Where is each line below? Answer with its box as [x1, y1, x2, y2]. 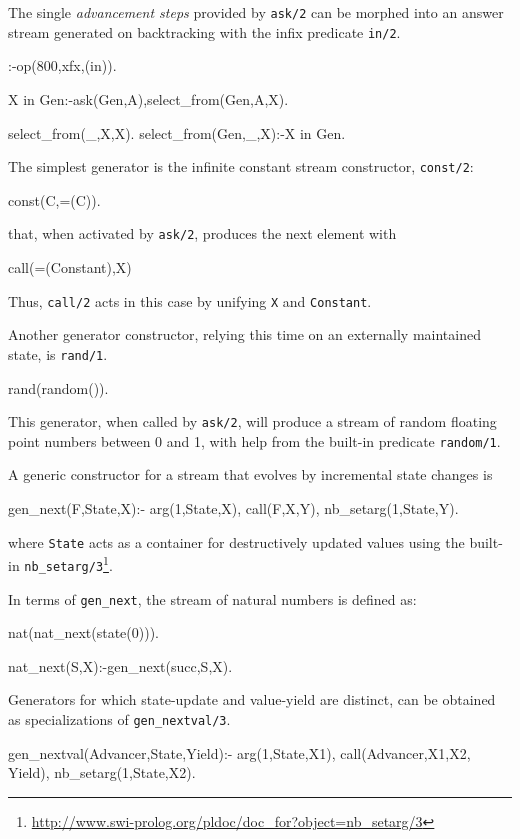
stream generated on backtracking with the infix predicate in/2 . [8, 21, 401, 42]
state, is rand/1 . [8, 343, 108, 364]
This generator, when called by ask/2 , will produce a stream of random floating [8, 411, 497, 432]
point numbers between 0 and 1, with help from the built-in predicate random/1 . [8, 430, 501, 451]
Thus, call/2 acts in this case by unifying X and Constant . [8, 290, 372, 311]
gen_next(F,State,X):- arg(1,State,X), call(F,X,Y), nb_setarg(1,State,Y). [8, 498, 459, 518]
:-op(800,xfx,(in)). [8, 55, 117, 76]
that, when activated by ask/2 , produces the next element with [8, 223, 397, 244]
